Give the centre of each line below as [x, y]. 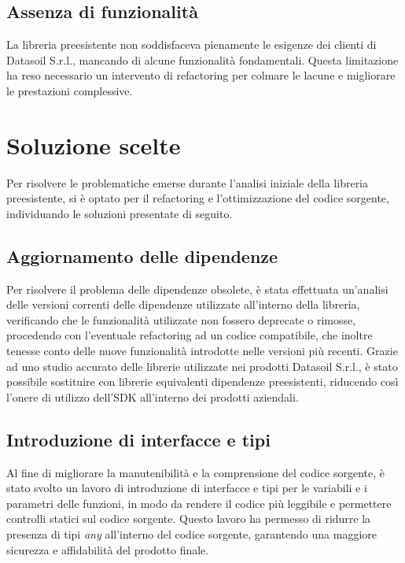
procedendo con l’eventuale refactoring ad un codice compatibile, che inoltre [190, 335]
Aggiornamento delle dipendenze [142, 256]
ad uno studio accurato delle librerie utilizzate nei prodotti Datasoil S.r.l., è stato [202, 366]
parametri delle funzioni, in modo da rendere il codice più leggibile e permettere [199, 503]
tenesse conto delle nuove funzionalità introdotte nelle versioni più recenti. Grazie [202, 351]
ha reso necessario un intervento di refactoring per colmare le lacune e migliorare [201, 75]
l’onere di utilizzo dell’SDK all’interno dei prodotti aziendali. [153, 396]
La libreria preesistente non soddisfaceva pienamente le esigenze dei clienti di [191, 44]
